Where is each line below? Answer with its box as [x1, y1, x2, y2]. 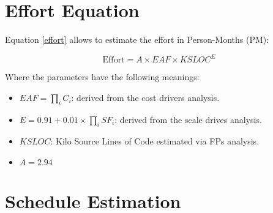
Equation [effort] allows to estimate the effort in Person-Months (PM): [5, 33, 269, 46]
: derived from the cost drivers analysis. [71, 91, 220, 103]
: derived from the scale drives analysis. [114, 113, 262, 125]
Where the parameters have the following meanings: [5, 70, 200, 83]
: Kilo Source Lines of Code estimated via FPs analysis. [50, 135, 260, 148]
